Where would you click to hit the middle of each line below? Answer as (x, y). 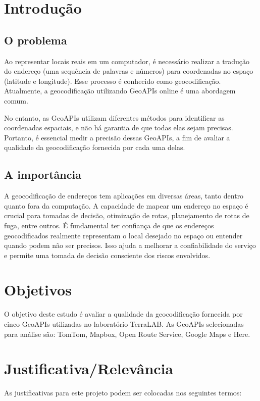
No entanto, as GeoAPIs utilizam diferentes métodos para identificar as (114, 117)
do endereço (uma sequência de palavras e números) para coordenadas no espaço (129, 71)
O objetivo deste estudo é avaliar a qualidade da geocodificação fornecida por (123, 314)
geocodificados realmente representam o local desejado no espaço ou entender (123, 235)
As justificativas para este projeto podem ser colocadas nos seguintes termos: (123, 393)
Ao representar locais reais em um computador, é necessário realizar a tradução (127, 61)
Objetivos (38, 290)
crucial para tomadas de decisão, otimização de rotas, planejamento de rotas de (127, 215)
